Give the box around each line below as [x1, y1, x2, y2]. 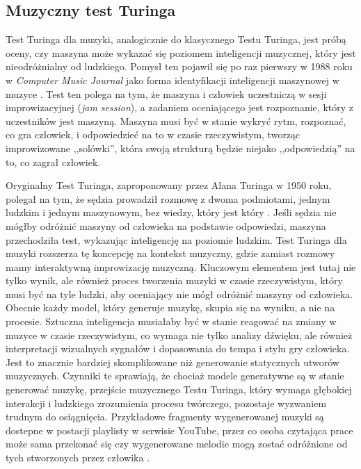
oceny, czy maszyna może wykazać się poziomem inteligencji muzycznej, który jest [6, 45, 356, 60]
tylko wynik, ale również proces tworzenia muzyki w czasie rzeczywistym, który [6, 273, 343, 288]
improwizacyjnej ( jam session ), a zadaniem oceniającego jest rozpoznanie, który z [6, 100, 353, 115]
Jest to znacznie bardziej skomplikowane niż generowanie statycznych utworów [6, 354, 339, 369]
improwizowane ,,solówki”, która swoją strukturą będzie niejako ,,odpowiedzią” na [6, 140, 355, 155]
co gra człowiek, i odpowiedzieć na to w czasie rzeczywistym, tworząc [6, 127, 300, 142]
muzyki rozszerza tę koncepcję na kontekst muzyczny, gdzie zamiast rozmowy [6, 246, 335, 261]
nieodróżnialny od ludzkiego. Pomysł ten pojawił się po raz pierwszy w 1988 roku [6, 59, 353, 74]
